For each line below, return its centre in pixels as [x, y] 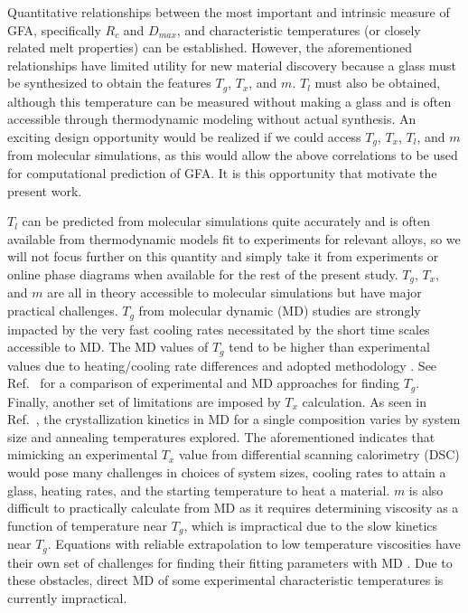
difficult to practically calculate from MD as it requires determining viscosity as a [233, 508]
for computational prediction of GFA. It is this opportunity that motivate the [222, 173]
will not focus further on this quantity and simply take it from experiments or [223, 256]
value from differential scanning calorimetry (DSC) [319, 454]
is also [426, 490]
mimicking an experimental [83, 454]
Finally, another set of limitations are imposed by [144, 401]
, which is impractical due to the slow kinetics [311, 525]
